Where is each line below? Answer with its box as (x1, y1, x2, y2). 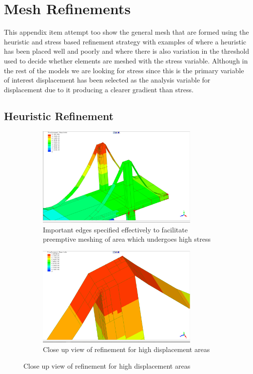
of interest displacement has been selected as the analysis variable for (4, 75, 211, 85)
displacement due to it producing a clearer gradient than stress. (4, 84, 194, 94)
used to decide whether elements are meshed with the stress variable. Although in (4, 55, 248, 65)
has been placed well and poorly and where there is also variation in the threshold (4, 46, 249, 56)
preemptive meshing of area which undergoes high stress (43, 234, 211, 244)
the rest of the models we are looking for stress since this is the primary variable (4, 65, 244, 75)
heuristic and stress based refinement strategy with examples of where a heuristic (4, 36, 247, 46)
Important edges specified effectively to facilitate (43, 224, 188, 234)
